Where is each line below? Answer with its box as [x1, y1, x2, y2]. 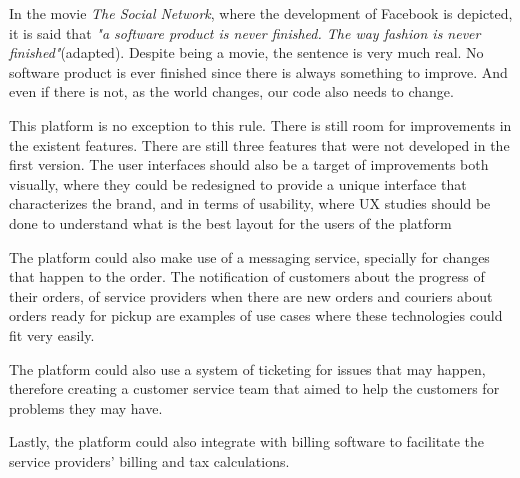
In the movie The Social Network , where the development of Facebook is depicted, [9, 3, 513, 23]
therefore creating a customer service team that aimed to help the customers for [9, 378, 500, 399]
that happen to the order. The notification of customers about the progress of [9, 266, 485, 287]
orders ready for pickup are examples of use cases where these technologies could [9, 305, 503, 326]
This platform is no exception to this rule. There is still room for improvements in [9, 114, 512, 135]
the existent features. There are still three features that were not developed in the [9, 134, 510, 155]
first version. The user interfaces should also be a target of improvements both [9, 154, 489, 175]
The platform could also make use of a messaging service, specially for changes [9, 246, 490, 267]
